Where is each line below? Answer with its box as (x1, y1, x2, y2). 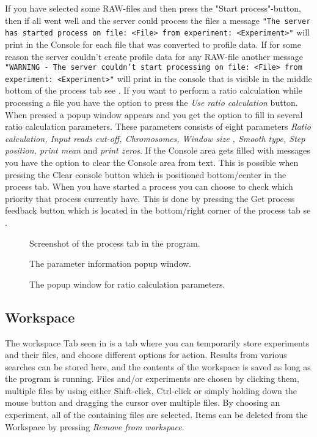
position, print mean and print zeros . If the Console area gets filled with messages (5, 144, 310, 157)
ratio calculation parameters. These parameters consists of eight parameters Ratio (5, 120, 311, 133)
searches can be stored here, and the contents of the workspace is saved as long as (5, 360, 311, 373)
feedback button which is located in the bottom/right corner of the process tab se (5, 204, 311, 217)
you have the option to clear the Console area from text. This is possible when (5, 155, 299, 168)
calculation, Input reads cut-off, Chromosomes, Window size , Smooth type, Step (5, 132, 305, 144)
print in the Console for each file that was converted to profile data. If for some (5, 37, 301, 50)
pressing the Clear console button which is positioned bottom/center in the (5, 168, 286, 181)
